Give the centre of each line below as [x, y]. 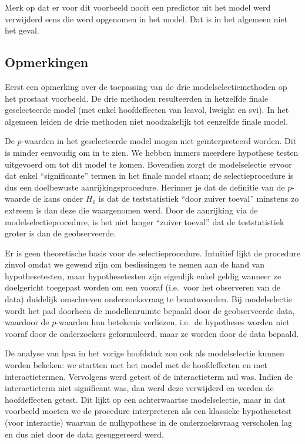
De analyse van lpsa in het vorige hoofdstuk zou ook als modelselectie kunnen [145, 353]
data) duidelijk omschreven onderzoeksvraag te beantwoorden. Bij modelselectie [149, 299]
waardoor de [27, 322]
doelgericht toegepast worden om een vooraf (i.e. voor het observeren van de [143, 287]
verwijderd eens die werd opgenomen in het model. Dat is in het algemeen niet [146, 19]
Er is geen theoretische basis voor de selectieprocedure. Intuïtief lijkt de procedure [152, 253]
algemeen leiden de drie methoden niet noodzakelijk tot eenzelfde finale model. [146, 121]
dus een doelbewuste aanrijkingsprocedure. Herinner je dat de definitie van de [145, 187]
